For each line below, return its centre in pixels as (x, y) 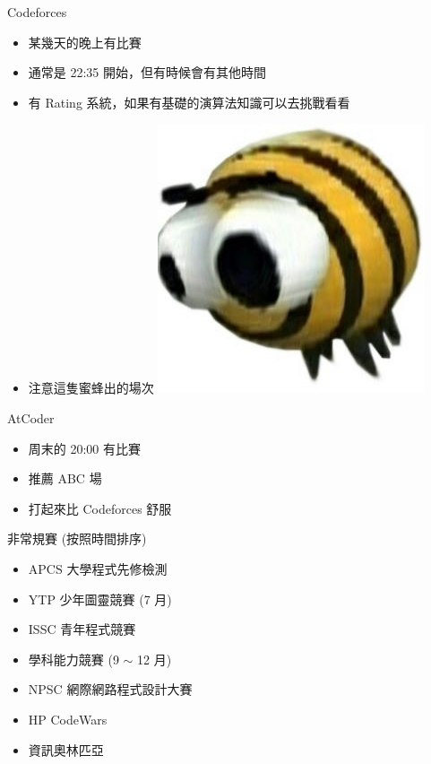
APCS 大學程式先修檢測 (98, 568)
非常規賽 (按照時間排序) (77, 538)
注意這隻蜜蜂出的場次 (91, 388)
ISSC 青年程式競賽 (82, 629)
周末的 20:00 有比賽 (85, 448)
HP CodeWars (68, 719)
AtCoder (31, 417)
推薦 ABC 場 (65, 478)
